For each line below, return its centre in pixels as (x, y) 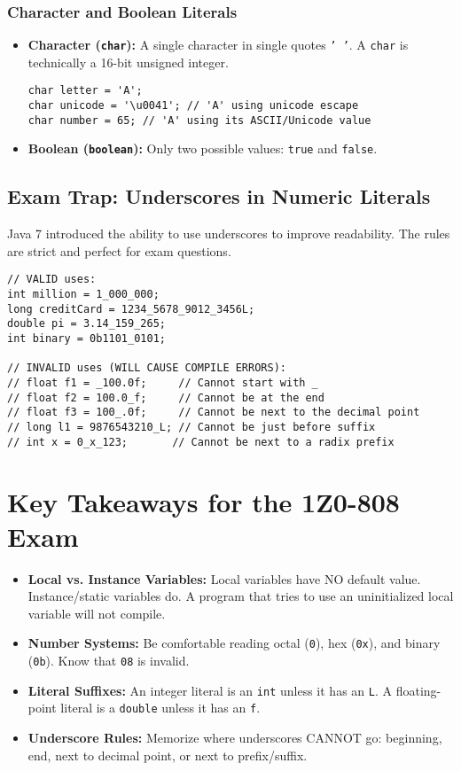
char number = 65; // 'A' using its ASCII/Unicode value (199, 120)
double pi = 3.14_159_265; (86, 324)
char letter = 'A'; (85, 91)
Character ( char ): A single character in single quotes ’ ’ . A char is (218, 45)
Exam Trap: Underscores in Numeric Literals (219, 196)
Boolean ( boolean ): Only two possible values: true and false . (203, 148)
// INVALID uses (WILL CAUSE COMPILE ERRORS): (147, 368)
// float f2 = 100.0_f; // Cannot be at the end (166, 397)
